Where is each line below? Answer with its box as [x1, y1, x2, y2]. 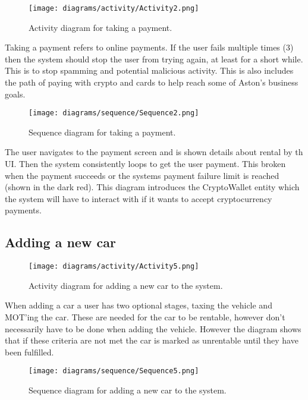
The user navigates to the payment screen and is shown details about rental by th [5, 146, 303, 158]
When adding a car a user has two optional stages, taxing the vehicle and [5, 299, 272, 311]
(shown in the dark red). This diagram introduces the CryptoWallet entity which [5, 181, 300, 193]
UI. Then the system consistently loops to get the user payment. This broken [5, 158, 286, 170]
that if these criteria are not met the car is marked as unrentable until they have [5, 334, 298, 347]
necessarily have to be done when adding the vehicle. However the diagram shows [5, 322, 301, 335]
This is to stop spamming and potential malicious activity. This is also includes [5, 64, 294, 77]
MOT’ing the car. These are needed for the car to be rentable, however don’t [5, 311, 285, 323]
